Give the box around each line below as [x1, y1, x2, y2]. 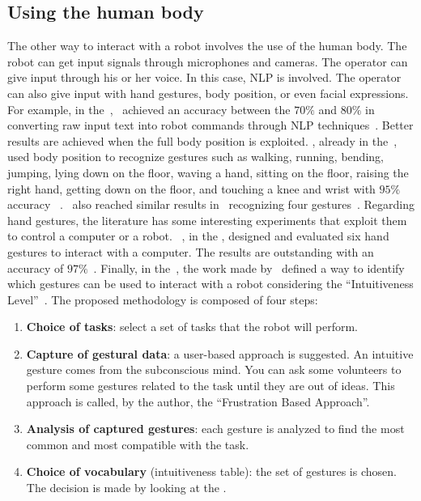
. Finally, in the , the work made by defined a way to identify [93, 259, 405, 276]
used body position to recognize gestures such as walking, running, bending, [7, 148, 384, 165]
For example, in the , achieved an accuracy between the [7, 100, 291, 117]
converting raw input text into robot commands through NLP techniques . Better [7, 117, 414, 134]
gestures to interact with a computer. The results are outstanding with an [7, 243, 374, 260]
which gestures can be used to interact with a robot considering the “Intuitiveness [7, 275, 414, 292]
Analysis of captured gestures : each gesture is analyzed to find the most [26, 420, 405, 437]
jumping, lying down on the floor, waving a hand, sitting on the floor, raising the [7, 163, 409, 180]
